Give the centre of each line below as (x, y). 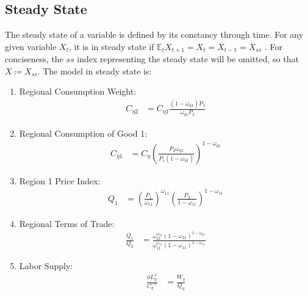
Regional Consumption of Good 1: (83, 133)
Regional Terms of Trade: (67, 223)
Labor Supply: (46, 265)
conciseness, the (34, 59)
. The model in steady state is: (95, 70)
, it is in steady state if (112, 46)
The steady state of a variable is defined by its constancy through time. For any (154, 34)
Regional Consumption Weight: (78, 91)
